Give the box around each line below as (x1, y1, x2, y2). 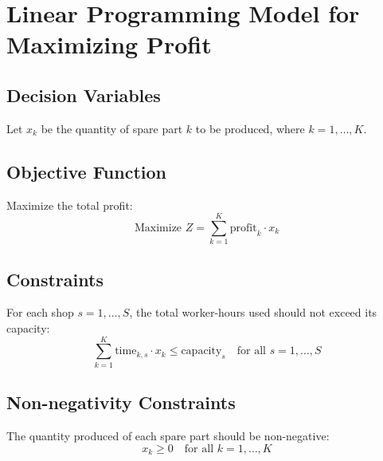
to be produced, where (195, 120, 305, 136)
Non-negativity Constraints (6, 390, 236, 415)
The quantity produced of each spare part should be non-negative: (6, 428, 330, 443)
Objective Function (6, 159, 167, 183)
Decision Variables (6, 82, 161, 107)
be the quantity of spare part (41, 120, 183, 136)
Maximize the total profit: (6, 196, 133, 213)
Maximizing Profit (6, 28, 212, 61)
